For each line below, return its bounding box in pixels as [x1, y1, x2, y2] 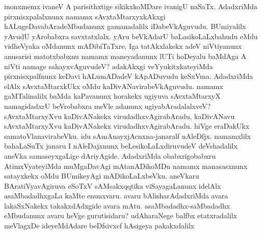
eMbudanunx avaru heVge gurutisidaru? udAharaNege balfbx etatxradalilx [4, 210, 237, 221]
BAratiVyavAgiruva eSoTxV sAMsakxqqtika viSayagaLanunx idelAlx [4, 180, 221, 191]
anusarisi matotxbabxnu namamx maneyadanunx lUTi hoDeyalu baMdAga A [4, 50, 247, 61]
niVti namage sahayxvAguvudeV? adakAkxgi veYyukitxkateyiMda [4, 61, 213, 71]
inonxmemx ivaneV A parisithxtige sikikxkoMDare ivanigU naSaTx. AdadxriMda [4, 1, 257, 11]
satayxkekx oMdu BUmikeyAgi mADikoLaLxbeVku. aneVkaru [4, 170, 199, 181]
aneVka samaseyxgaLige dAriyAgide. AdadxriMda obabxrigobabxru [4, 150, 216, 161]
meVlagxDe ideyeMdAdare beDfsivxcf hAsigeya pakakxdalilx [4, 220, 195, 231]
